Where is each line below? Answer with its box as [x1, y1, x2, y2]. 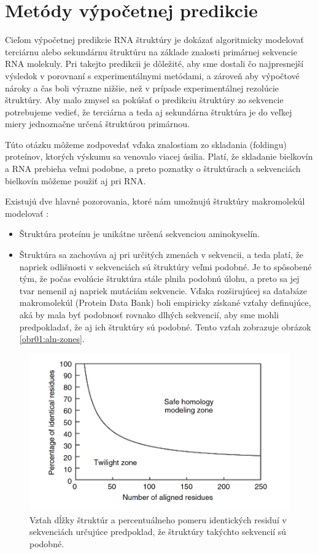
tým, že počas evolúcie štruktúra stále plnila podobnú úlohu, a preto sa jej [19, 272, 300, 285]
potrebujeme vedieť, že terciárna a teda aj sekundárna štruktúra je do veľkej [5, 105, 292, 118]
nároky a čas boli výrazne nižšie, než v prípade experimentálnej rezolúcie [5, 81, 279, 94]
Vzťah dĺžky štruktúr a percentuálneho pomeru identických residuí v [29, 513, 287, 526]
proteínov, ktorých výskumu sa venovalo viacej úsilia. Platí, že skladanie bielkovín [5, 150, 313, 163]
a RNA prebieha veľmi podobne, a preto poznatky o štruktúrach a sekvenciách [5, 162, 301, 175]
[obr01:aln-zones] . [19, 332, 85, 345]
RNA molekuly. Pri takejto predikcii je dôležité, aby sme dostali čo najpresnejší [5, 57, 304, 70]
